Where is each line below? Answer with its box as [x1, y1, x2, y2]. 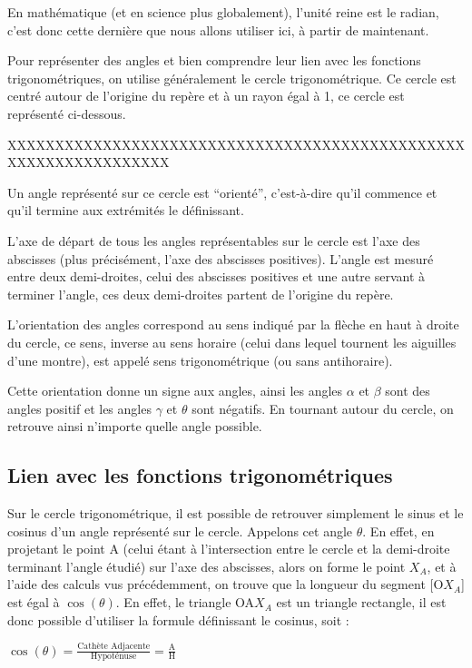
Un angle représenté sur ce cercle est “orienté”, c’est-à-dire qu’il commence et [7, 182, 438, 201]
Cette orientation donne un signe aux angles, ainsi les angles [7, 381, 343, 400]
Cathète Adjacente [77, 642, 151, 652]
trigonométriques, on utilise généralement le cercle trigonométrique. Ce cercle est [7, 68, 457, 87]
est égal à [7, 593, 60, 612]
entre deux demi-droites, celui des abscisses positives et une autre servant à [7, 267, 426, 286]
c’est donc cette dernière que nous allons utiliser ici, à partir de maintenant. [7, 20, 429, 39]
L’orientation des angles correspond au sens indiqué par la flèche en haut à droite [7, 315, 459, 334]
